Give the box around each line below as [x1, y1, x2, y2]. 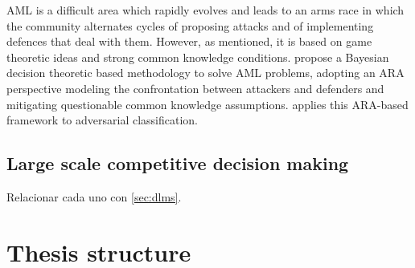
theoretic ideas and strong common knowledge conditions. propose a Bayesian [6, 48, 389, 65]
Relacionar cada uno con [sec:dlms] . [6, 188, 182, 205]
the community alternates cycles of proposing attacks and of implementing [6, 17, 374, 34]
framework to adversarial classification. [6, 112, 198, 128]
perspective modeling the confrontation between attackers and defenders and [6, 79, 384, 96]
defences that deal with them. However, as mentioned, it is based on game [6, 33, 372, 50]
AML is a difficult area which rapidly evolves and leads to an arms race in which [6, 2, 405, 18]
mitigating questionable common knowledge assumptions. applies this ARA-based [6, 95, 409, 112]
